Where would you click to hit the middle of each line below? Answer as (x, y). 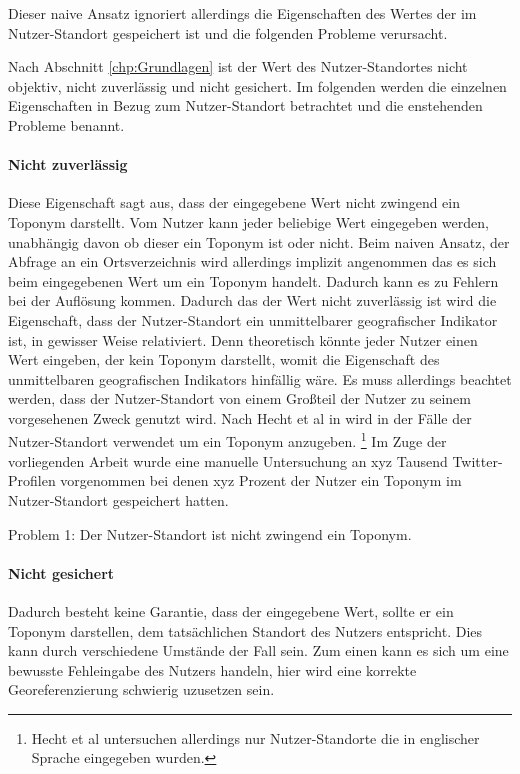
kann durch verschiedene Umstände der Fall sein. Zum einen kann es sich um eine (258, 650)
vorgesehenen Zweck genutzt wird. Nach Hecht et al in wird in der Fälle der (240, 417)
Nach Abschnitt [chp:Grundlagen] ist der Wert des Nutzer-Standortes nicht (238, 66)
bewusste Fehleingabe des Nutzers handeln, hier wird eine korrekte (212, 669)
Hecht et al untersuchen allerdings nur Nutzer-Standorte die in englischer (255, 737)
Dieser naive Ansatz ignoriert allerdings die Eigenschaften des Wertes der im (242, 13)
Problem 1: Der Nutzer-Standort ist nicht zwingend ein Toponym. (210, 533)
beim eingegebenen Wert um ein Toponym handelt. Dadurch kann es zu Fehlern (253, 280)
